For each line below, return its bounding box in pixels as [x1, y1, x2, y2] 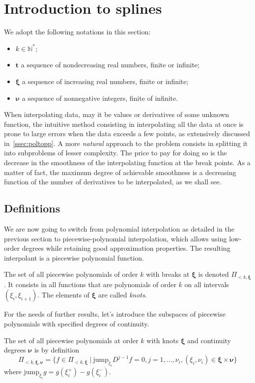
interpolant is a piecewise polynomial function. [4, 252, 144, 263]
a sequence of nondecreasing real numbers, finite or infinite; [21, 59, 199, 70]
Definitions [4, 201, 60, 216]
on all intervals [184, 279, 229, 289]
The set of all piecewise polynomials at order [4, 335, 139, 345]
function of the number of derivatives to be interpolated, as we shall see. [4, 177, 222, 187]
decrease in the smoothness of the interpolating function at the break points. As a [4, 157, 251, 168]
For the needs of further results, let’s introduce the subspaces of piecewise [4, 309, 226, 319]
